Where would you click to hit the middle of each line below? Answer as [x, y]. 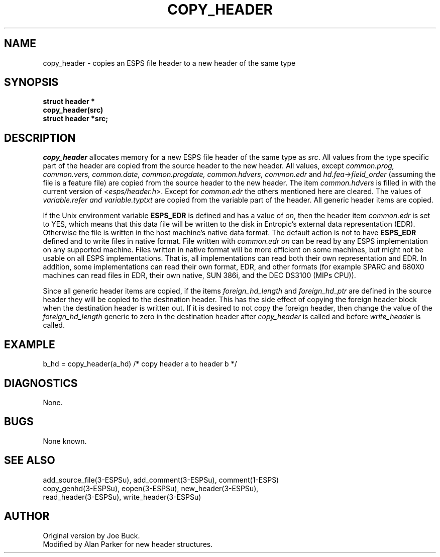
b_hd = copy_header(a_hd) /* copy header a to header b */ [140, 364]
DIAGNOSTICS [41, 383]
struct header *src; [76, 119]
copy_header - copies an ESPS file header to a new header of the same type [169, 63]
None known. [65, 441]
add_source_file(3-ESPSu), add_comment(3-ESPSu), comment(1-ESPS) [161, 480]
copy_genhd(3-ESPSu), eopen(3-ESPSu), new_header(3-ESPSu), [151, 488]
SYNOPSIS [31, 82]
